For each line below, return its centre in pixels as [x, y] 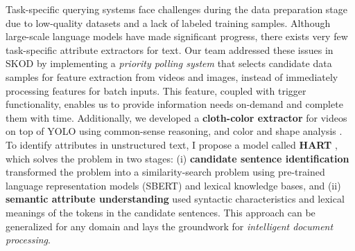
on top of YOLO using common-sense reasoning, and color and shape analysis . [174, 131]
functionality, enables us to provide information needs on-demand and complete [174, 104]
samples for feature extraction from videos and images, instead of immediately [172, 76]
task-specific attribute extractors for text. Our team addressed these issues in [170, 49]
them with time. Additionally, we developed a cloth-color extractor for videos [176, 117]
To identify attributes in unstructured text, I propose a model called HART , [172, 144]
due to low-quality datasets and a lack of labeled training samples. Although [168, 22]
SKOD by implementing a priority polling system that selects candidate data [169, 63]
